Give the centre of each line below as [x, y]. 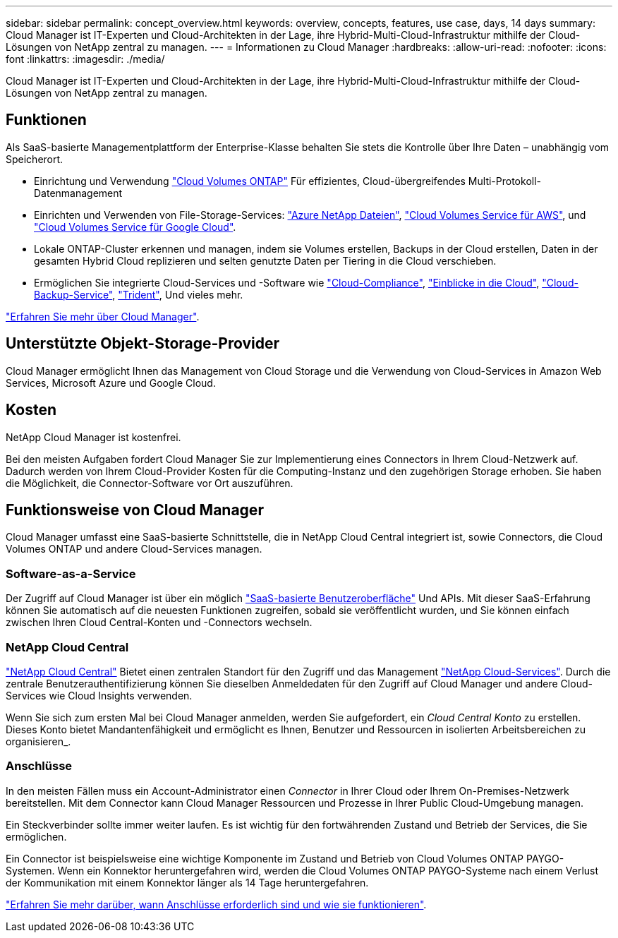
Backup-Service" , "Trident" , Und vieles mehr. [139, 294]
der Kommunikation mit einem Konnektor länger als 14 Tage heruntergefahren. [187, 882]
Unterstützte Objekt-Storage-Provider [143, 344]
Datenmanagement [78, 193]
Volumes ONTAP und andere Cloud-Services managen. [134, 549]
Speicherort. [35, 159]
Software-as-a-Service [71, 573]
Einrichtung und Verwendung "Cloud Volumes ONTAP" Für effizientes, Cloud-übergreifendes [250, 181]
